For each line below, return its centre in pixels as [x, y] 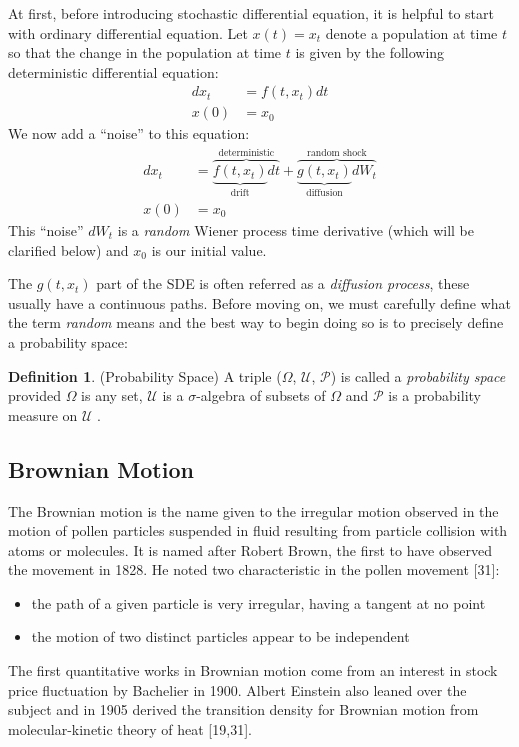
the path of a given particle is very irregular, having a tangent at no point [258, 602]
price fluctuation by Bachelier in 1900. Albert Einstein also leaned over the [237, 689]
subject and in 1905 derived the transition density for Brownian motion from [243, 709]
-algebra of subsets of [261, 395]
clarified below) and [68, 249]
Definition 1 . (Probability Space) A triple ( [145, 375]
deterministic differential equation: [113, 71]
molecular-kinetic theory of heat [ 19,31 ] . [130, 728]
